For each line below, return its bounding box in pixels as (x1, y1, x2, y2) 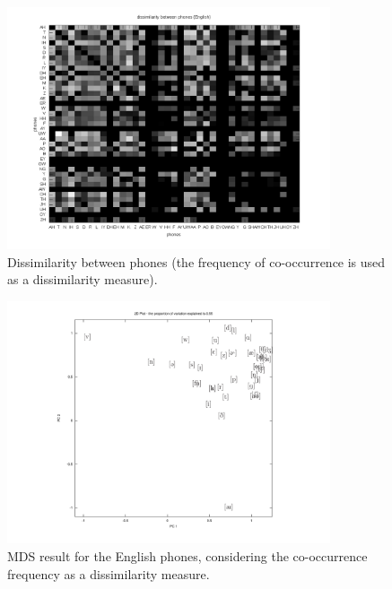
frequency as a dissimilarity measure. (7, 564, 210, 583)
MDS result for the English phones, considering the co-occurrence (7, 546, 368, 565)
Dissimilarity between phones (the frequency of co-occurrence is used (7, 252, 386, 271)
